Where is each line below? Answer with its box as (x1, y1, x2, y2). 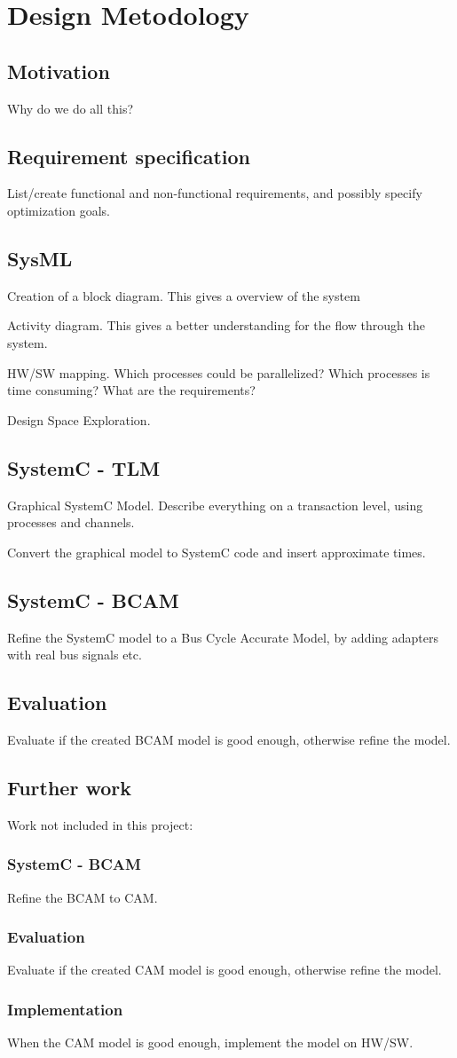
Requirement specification (7, 142, 251, 170)
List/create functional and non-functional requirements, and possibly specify (7, 184, 422, 202)
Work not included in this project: (7, 815, 193, 833)
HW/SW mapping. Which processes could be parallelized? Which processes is (7, 363, 430, 382)
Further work (7, 773, 131, 801)
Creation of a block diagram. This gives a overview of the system (7, 286, 360, 304)
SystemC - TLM (7, 454, 161, 481)
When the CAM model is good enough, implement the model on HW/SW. (7, 1033, 414, 1052)
